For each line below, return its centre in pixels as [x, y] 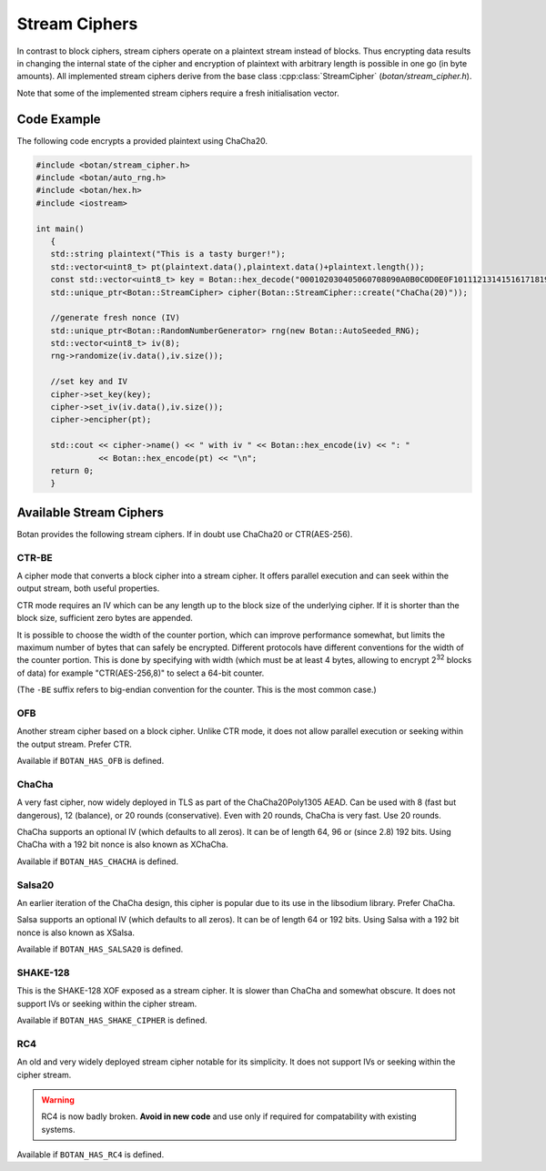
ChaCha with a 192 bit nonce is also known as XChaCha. [122, 845]
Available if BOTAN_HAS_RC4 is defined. [91, 1155]
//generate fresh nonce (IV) [116, 318]
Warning [58, 1100]
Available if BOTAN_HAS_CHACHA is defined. [98, 861]
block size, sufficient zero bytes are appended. [105, 618]
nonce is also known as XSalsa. [76, 932]
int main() [60, 229]
